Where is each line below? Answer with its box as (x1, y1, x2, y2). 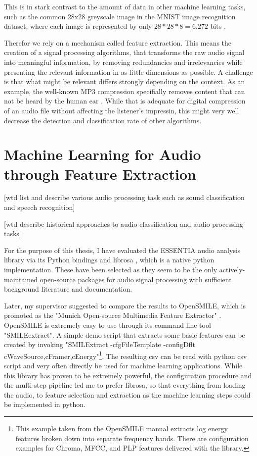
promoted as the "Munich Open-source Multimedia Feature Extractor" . (4, 310, 221, 320)
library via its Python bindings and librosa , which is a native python (4, 254, 214, 265)
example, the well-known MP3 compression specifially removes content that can (4, 86, 245, 96)
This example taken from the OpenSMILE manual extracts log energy (15, 423, 228, 433)
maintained (4, 274, 38, 284)
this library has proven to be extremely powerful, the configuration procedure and (4, 370, 252, 380)
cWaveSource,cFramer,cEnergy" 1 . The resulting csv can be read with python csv (4, 349, 247, 361)
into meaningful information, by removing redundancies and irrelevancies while (4, 56, 243, 67)
